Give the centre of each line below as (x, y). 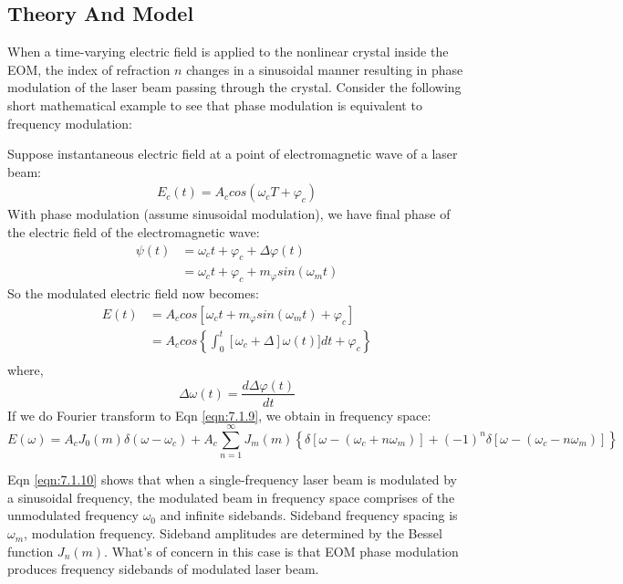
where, (26, 369)
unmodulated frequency (73, 515)
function (31, 551)
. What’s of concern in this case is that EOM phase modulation (281, 551)
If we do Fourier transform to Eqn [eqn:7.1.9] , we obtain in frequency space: (219, 415)
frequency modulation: (70, 123)
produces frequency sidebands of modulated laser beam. (163, 569)
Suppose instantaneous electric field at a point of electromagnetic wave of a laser (233, 154)
